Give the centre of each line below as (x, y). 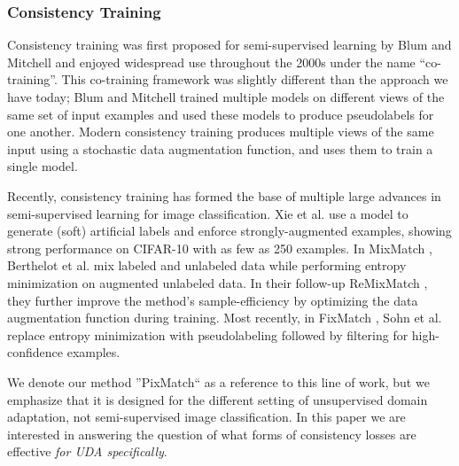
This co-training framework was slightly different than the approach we (255, 79)
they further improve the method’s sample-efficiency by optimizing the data (213, 300)
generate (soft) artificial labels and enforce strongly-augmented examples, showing (229, 231)
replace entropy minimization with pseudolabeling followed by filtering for (208, 334)
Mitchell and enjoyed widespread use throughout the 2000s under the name (211, 62)
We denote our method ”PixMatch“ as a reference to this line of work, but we (218, 381)
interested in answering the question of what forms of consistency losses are (212, 434)
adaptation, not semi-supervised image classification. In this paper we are (206, 417)
